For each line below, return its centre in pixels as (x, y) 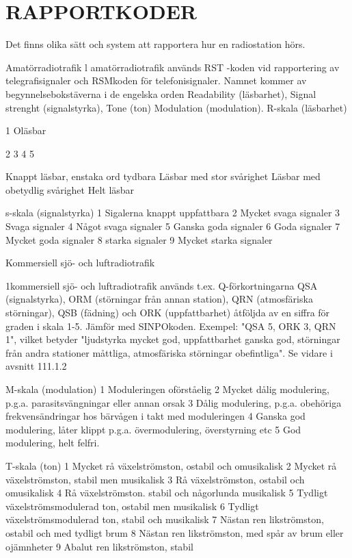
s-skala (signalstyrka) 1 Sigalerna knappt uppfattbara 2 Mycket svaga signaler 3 (173, 213)
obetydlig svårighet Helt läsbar (70, 189)
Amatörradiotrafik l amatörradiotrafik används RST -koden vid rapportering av (173, 67)
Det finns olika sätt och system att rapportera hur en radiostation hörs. (155, 44)
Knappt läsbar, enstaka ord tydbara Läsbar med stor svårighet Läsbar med (163, 176)
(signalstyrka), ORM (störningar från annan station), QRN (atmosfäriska (159, 299)
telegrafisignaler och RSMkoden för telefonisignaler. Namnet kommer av (156, 80)
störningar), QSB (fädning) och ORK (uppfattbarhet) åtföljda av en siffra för (168, 313)
